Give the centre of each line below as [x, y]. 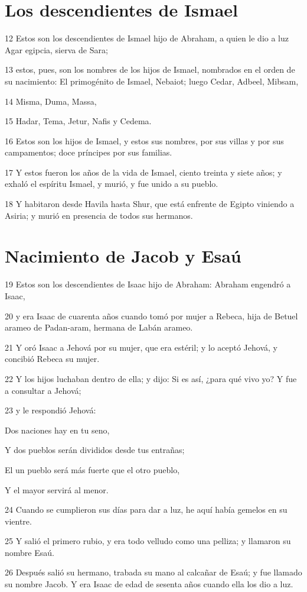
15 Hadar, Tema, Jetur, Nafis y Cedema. [78, 121]
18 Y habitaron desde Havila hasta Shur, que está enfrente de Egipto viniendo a [150, 204]
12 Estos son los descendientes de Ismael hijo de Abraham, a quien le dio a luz [147, 38]
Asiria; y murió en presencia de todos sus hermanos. [99, 215]
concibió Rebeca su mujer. [52, 359]
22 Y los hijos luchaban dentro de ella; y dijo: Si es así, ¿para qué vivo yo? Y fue [151, 378]
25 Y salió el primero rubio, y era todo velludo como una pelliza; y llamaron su [148, 541]
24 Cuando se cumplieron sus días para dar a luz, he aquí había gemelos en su [146, 509]
